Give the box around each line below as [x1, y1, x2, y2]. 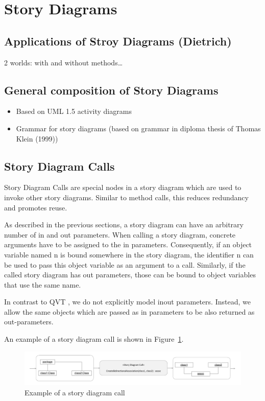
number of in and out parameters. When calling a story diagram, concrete [4, 229, 236, 240]
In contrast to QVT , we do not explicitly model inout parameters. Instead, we [4, 296, 251, 307]
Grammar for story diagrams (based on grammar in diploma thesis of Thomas [16, 123, 261, 133]
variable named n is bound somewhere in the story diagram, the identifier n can [4, 249, 254, 260]
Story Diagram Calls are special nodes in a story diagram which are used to [4, 182, 242, 193]
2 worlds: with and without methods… [4, 57, 123, 67]
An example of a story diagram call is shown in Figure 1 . [4, 334, 184, 344]
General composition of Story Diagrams [4, 82, 219, 98]
